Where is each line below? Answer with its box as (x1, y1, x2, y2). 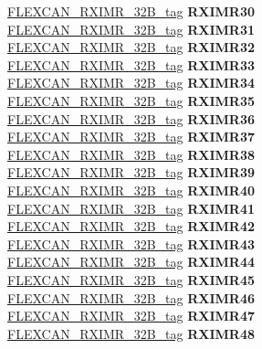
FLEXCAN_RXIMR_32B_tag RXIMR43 (7, 234, 255, 253)
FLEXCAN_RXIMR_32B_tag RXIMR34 (7, 73, 255, 92)
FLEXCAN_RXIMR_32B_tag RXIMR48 (7, 323, 255, 343)
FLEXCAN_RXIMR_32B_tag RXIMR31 (7, 19, 255, 38)
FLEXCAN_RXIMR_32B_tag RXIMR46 (7, 288, 255, 307)
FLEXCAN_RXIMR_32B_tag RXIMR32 (7, 37, 255, 57)
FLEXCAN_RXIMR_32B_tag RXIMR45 (7, 270, 255, 289)
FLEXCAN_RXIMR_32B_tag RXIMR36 (7, 109, 255, 128)
